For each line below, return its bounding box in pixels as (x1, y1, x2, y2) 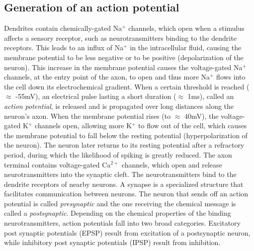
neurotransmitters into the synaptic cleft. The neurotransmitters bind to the (4, 169, 237, 179)
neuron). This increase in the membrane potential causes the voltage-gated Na (4, 62, 243, 72)
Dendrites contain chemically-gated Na (4, 23, 122, 33)
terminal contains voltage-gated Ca (4, 159, 111, 169)
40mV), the (184, 110, 219, 121)
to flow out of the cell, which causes (138, 120, 247, 131)
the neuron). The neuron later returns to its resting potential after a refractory (4, 140, 245, 150)
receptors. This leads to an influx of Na (4, 42, 124, 53)
